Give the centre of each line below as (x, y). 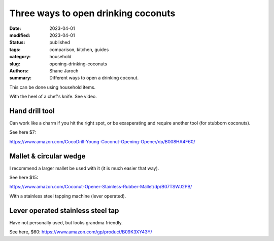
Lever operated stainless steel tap (64, 210)
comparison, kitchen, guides (79, 49)
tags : (15, 49)
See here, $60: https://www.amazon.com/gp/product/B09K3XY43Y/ (81, 232)
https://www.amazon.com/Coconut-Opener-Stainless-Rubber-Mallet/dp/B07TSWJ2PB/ (101, 187)
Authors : (19, 70)
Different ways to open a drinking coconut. (94, 78)
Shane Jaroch (64, 70)
